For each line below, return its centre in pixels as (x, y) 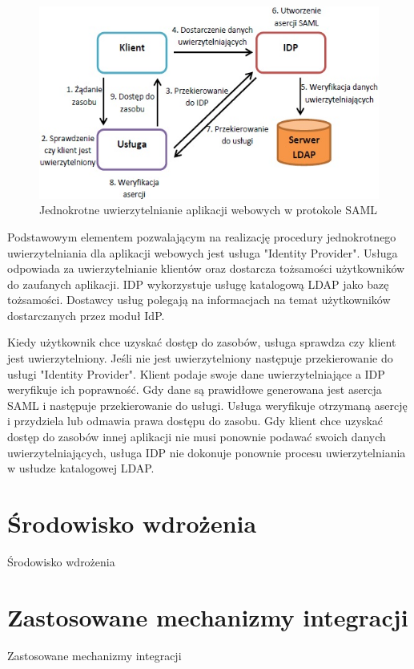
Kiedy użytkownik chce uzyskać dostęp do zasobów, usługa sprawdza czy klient (202, 342)
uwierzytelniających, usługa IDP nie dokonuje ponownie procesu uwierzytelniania (207, 452)
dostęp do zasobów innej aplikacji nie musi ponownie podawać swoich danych (197, 437)
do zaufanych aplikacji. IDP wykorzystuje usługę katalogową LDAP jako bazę (198, 284)
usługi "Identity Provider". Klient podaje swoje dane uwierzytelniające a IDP (196, 373)
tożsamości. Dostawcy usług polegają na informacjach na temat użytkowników (199, 300)
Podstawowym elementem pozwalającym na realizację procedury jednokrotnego (202, 236)
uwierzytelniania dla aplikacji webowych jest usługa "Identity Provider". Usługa (203, 252)
